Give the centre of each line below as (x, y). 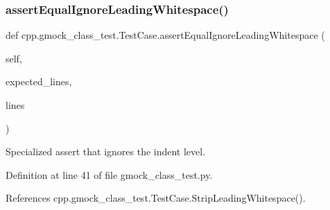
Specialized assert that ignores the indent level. (106, 151)
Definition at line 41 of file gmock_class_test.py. (109, 174)
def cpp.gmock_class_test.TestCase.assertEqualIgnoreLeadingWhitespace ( (165, 35)
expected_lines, (39, 81)
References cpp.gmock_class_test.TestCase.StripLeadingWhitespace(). (156, 198)
